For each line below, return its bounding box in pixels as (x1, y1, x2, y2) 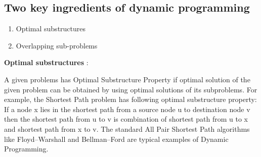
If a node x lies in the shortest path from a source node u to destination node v (4, 103, 250, 114)
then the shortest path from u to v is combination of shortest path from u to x (4, 114, 248, 124)
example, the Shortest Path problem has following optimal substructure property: (4, 94, 257, 104)
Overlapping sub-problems (16, 40, 98, 50)
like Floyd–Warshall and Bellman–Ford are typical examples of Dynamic (4, 133, 229, 144)
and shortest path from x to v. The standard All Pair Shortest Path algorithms (4, 123, 250, 134)
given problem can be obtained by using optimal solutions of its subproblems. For (4, 84, 257, 94)
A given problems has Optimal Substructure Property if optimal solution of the (4, 74, 250, 84)
